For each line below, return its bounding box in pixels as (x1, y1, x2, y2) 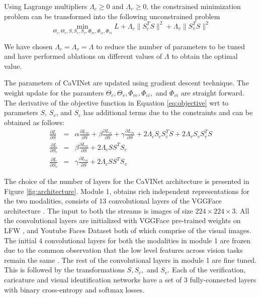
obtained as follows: (4, 117, 64, 127)
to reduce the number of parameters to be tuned (96, 41, 245, 51)
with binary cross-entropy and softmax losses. (4, 284, 145, 294)
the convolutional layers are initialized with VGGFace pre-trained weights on (4, 215, 241, 226)
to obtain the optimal (171, 51, 238, 61)
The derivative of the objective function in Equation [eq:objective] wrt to (4, 97, 229, 108)
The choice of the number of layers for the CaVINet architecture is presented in (4, 176, 249, 186)
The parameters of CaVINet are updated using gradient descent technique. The (4, 77, 249, 88)
